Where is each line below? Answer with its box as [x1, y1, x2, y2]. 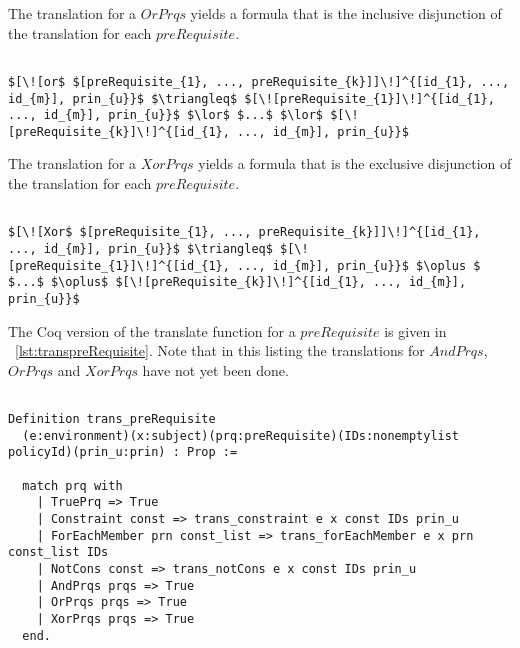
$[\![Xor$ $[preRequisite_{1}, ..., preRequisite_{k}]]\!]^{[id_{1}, [8, 225, 481, 240]
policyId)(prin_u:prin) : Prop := [8, 445, 238, 460]
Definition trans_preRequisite [8, 412, 216, 427]
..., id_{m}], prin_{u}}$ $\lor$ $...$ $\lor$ [8, 108, 323, 123]
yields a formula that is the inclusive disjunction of [190, 3, 502, 23]
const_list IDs [8, 545, 109, 560]
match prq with [22, 478, 123, 493]
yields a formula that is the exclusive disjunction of [198, 153, 512, 174]
